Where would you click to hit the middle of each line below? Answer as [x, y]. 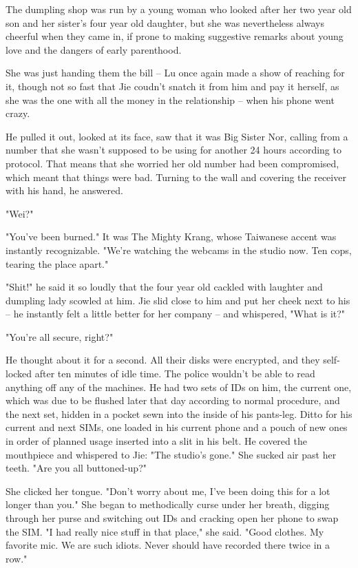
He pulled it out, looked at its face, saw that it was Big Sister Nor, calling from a [177, 136]
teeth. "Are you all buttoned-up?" [76, 468]
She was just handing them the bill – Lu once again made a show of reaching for [175, 73]
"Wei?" [20, 213]
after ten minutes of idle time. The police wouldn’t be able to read [175, 374]
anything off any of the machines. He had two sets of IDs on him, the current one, [179, 387]
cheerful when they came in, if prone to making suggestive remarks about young [175, 36]
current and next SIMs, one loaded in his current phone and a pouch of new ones [177, 427]
